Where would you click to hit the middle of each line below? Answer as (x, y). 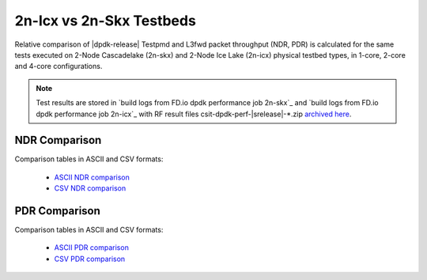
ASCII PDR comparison (92, 248)
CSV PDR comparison (90, 259)
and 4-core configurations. (59, 66)
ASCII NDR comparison (92, 177)
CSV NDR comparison (90, 188)
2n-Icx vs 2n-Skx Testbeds (106, 21)
